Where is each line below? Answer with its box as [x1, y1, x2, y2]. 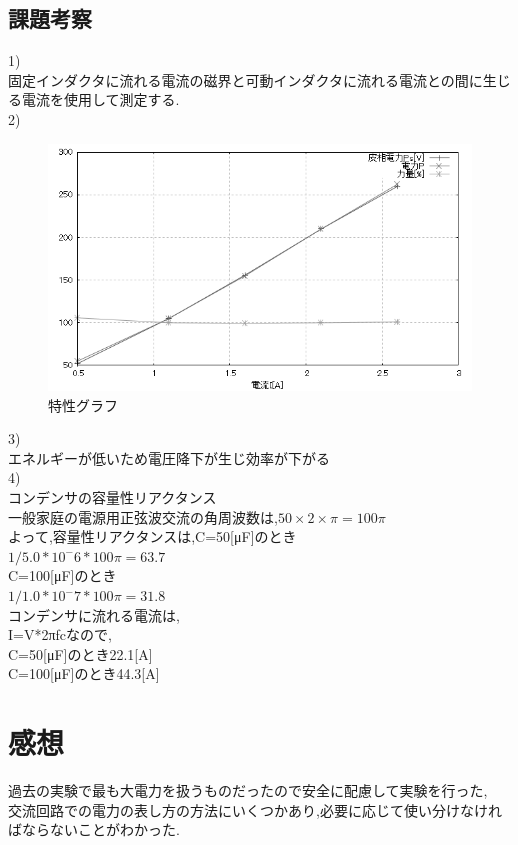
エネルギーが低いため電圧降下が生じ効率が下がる [8, 447, 330, 468]
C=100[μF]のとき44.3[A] [8, 663, 160, 684]
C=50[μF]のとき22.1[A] [8, 643, 153, 664]
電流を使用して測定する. [21, 89, 180, 110]
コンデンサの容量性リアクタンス [8, 487, 217, 508]
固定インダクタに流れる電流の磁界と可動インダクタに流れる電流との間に [8, 69, 483, 90]
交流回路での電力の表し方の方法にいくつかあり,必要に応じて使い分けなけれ [8, 799, 502, 820]
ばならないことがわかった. [8, 819, 180, 840]
